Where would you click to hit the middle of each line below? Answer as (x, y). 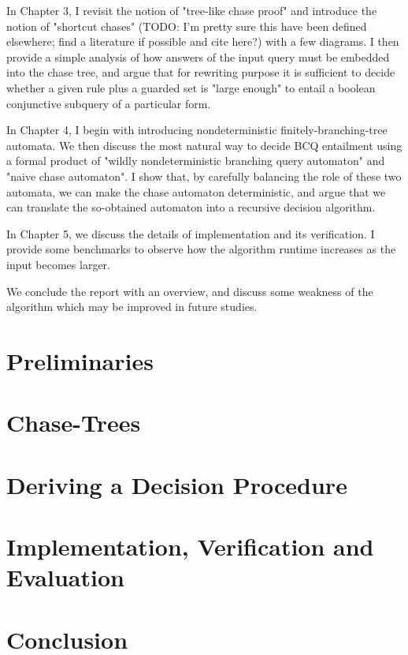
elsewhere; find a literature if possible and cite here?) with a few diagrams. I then (203, 41)
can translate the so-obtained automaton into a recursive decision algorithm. (191, 207)
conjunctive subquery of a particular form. (109, 103)
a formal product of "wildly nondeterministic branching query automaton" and (196, 161)
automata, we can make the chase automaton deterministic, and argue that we (196, 191)
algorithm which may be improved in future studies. (132, 307)
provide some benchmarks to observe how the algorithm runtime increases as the (201, 249)
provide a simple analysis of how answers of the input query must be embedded (198, 56)
